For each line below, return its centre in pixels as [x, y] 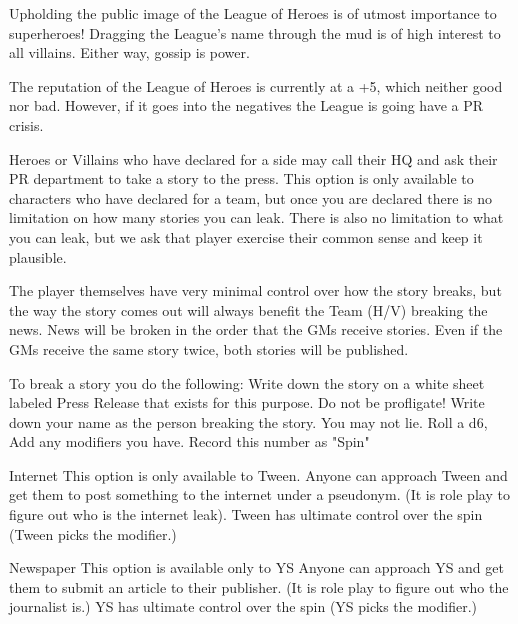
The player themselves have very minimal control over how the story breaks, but [255, 290]
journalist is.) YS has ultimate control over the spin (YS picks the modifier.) [243, 606]
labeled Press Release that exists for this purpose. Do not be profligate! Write [247, 402]
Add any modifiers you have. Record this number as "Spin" [189, 441]
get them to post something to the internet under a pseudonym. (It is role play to [259, 494]
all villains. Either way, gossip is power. [129, 52]
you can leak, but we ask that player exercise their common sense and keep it [246, 236]
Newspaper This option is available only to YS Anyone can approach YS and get [256, 567]
